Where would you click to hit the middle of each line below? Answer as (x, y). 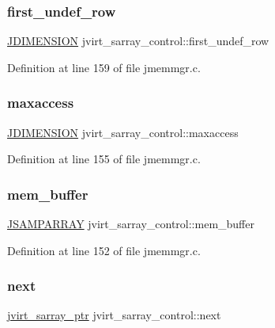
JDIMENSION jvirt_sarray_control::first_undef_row (138, 41)
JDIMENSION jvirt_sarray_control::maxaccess (123, 132)
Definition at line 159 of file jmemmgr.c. (104, 67)
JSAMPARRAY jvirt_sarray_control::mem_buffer (131, 224)
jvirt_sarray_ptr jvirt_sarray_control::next (114, 315)
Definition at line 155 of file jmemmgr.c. (104, 159)
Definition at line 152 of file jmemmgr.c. (104, 250)
